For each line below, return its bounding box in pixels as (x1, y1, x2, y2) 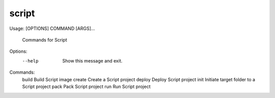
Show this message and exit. (62, 57, 123, 63)
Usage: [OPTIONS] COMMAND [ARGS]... (9, 25, 95, 31)
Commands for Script (22, 37, 67, 43)
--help (22, 58, 39, 63)
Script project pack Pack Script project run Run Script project (22, 83, 151, 89)
